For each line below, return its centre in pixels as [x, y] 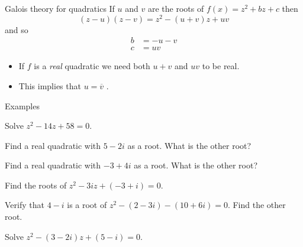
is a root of [87, 205]
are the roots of [176, 8]
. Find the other [257, 205]
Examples [22, 105]
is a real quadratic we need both [92, 66]
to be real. [221, 66]
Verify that [25, 205]
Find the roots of [36, 185]
